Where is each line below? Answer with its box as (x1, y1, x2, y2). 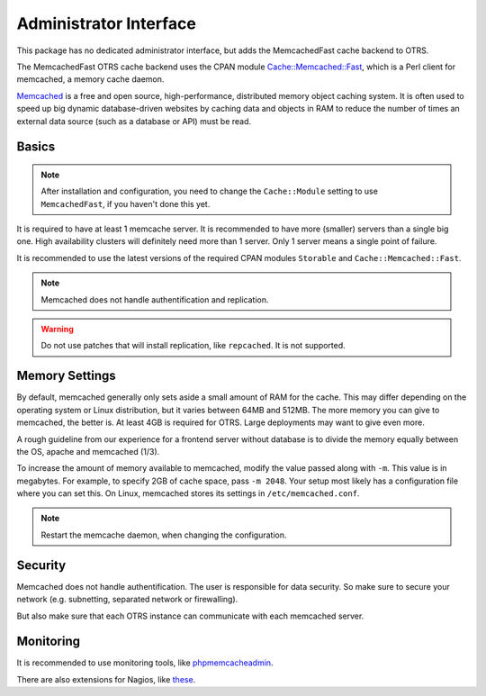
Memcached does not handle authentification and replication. (40, 294, 269, 305)
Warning (40, 324, 74, 335)
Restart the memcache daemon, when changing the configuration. (40, 529, 287, 540)
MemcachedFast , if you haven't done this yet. (40, 198, 211, 209)
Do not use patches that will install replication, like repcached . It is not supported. (40, 340, 346, 351)
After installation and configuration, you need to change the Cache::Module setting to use (40, 185, 378, 197)
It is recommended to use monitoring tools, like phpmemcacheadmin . (16, 657, 274, 668)
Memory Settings (16, 368, 116, 384)
